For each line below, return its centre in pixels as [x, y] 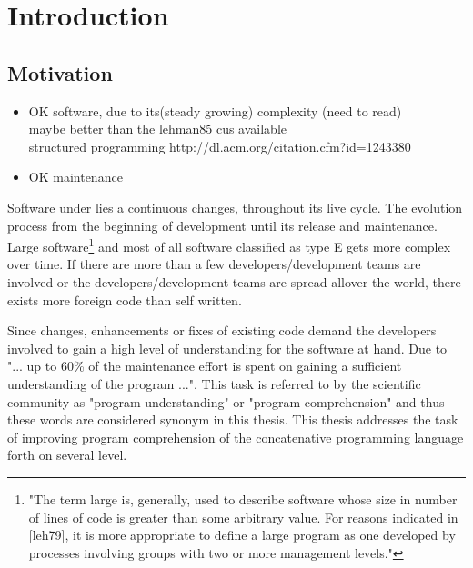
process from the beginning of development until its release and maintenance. [222, 225]
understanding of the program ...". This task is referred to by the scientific [214, 383]
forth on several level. [67, 455]
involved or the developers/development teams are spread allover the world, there [234, 281]
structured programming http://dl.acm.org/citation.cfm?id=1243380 [220, 146]
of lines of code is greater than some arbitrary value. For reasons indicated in [243, 517]
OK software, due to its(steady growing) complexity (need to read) [215, 110]
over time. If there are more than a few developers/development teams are [214, 264]
